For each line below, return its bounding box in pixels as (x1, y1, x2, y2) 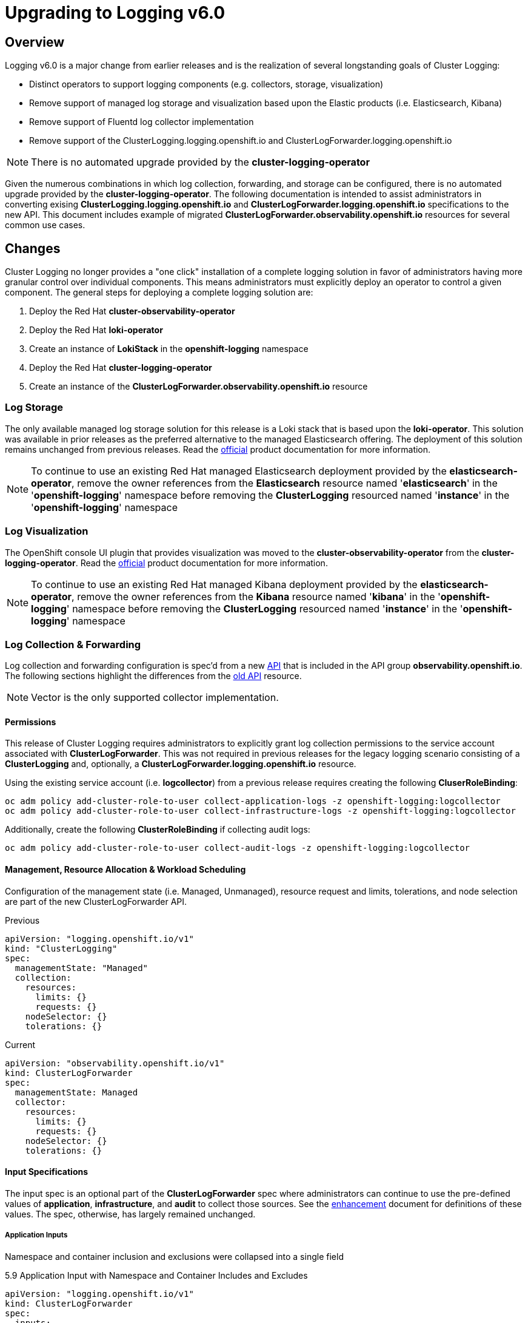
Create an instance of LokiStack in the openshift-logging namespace (29, 343, 309, 354)
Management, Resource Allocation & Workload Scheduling (5, 864, 246, 875)
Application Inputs (5, 1231, 68, 1240)
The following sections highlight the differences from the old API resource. (5, 671, 302, 682)
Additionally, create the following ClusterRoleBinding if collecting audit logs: (5, 824, 310, 835)
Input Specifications (5, 1166, 89, 1177)
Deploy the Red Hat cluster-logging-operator (29, 362, 212, 373)
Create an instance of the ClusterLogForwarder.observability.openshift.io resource (29, 381, 368, 392)
